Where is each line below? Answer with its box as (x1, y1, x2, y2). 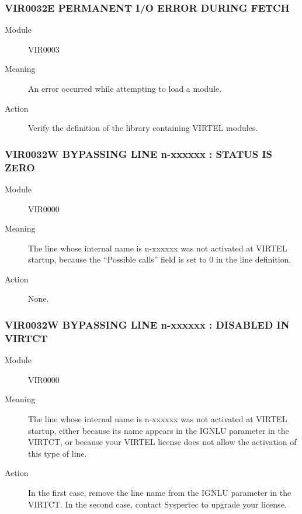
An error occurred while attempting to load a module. (28, 82, 222, 94)
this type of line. (28, 447, 87, 459)
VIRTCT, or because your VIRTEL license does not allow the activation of (28, 436, 297, 448)
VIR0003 (28, 43, 60, 55)
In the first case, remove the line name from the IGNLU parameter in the (28, 486, 291, 498)
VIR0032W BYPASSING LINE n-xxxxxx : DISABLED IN (5, 318, 290, 332)
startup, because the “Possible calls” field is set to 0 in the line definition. (28, 253, 291, 265)
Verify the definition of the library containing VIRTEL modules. (28, 122, 258, 134)
